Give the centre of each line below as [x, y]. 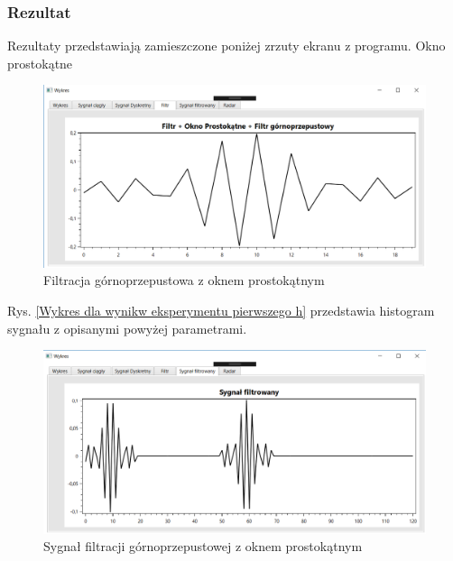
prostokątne [40, 63]
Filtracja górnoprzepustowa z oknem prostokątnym [184, 280]
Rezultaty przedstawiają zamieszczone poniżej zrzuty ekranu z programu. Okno [226, 46]
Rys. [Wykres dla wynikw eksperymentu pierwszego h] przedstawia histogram [221, 311]
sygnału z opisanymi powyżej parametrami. [127, 328]
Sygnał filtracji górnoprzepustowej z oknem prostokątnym [203, 546]
